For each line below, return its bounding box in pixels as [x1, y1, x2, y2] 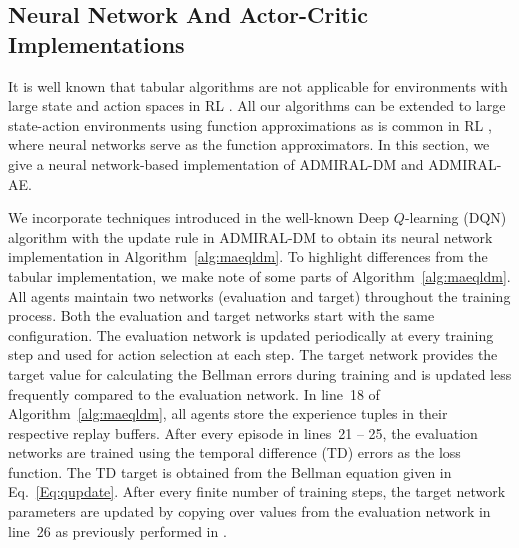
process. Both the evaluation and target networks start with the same [8, 305, 435, 326]
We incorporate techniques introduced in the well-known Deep [8, 207, 390, 228]
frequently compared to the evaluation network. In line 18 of [8, 383, 380, 404]
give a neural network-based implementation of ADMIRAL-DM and [8, 153, 424, 174]
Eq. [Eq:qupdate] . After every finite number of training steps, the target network [8, 481, 506, 502]
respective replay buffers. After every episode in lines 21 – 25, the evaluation [8, 422, 478, 443]
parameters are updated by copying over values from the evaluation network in [8, 501, 491, 522]
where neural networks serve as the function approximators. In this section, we [8, 134, 490, 155]
